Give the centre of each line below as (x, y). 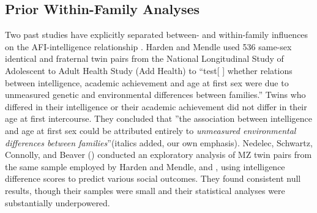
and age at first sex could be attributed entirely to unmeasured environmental (151, 130)
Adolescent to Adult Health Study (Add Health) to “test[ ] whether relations (149, 70)
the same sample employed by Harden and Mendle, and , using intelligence (145, 166)
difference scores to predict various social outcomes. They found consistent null (153, 178)
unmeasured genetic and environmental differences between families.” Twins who (155, 95)
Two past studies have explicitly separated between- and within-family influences (157, 35)
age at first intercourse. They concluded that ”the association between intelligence (159, 118)
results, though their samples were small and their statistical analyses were (145, 190)
